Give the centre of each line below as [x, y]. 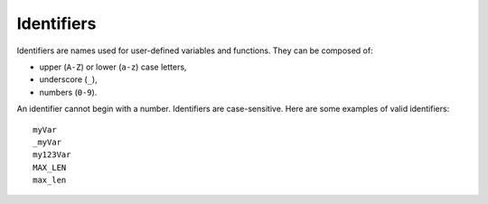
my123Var [52, 155]
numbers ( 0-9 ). [68, 92]
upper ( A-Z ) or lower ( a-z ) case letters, [113, 67]
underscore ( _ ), [69, 79]
